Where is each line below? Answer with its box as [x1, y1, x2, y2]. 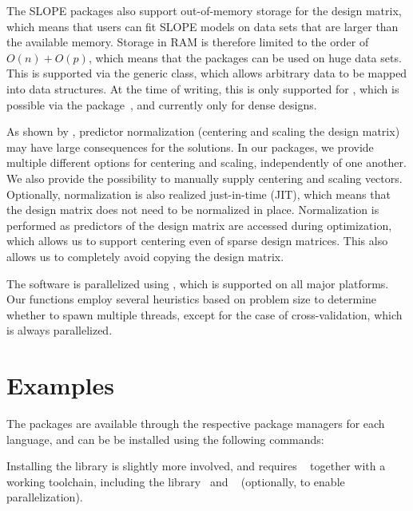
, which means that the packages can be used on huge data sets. [88, 49, 402, 65]
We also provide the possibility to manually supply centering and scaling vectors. [6, 169, 403, 186]
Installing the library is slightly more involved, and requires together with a [6, 458, 386, 474]
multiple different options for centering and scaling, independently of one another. [6, 154, 407, 171]
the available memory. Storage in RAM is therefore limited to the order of [6, 34, 369, 50]
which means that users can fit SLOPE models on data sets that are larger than [6, 18, 399, 34]
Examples [6, 369, 114, 402]
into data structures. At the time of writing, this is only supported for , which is [6, 80, 399, 97]
